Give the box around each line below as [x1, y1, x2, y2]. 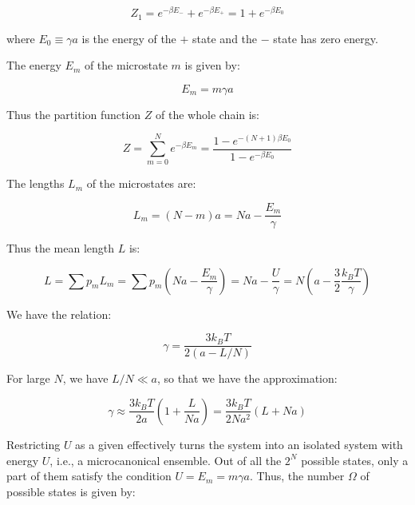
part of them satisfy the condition [6, 467, 172, 484]
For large [6, 370, 50, 387]
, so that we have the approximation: [157, 370, 338, 387]
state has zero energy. [273, 30, 378, 46]
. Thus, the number [249, 467, 345, 484]
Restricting [6, 435, 61, 452]
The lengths [6, 175, 65, 192]
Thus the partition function [6, 105, 141, 122]
